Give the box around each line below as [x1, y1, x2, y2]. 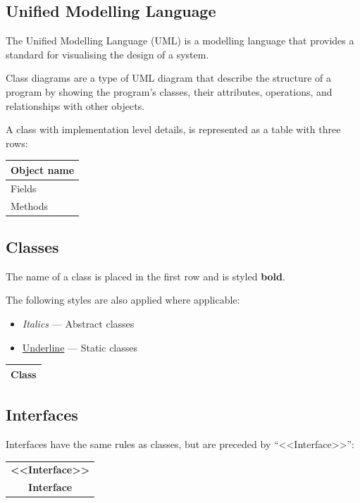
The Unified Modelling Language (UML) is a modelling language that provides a [6, 33, 354, 48]
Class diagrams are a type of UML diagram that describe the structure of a [6, 70, 332, 85]
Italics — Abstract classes [22, 316, 135, 331]
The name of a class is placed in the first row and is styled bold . [6, 268, 285, 283]
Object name [11, 162, 75, 177]
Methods [11, 198, 48, 213]
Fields [11, 180, 37, 195]
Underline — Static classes [22, 340, 138, 354]
